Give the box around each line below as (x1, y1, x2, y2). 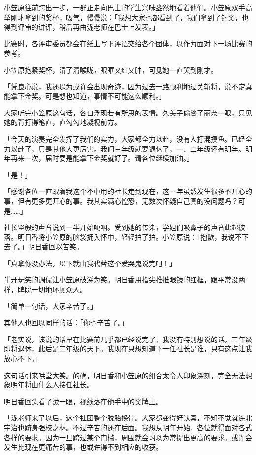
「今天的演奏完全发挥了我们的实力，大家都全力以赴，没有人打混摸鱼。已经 (4, 133, 245, 144)
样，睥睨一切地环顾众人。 (4, 284, 87, 295)
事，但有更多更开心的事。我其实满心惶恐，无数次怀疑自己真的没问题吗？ (4, 195, 238, 206)
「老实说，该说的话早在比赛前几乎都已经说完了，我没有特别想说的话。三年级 (4, 334, 252, 344)
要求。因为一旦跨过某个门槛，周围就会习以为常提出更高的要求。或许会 (24, 432, 252, 442)
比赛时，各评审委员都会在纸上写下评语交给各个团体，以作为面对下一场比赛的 (4, 38, 252, 48)
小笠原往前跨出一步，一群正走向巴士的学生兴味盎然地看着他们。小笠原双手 (4, 2, 245, 12)
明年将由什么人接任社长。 (10, 379, 94, 390)
